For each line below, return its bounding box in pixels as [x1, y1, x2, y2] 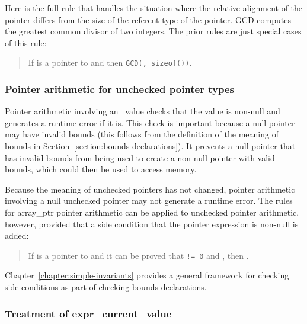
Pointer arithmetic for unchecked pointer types [5, 81, 234, 96]
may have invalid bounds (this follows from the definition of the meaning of [5, 128, 279, 140]
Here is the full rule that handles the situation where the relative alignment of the [5, 2, 303, 14]
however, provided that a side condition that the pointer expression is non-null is [5, 217, 299, 230]
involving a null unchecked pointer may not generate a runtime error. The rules [5, 194, 293, 207]
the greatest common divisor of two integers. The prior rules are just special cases [5, 25, 302, 37]
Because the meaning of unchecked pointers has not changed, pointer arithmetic [5, 182, 295, 195]
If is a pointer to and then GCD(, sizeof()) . [28, 56, 192, 69]
